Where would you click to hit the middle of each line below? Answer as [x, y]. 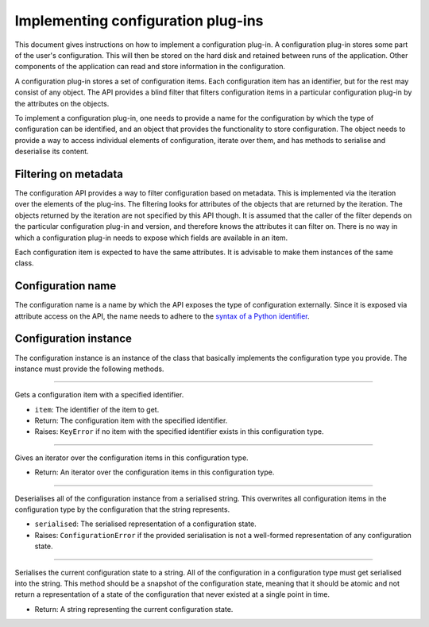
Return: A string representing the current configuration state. [134, 609]
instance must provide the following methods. [89, 369]
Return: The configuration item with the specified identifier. [131, 420]
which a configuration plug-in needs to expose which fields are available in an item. [151, 238]
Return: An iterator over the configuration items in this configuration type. [155, 472]
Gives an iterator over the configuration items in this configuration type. [132, 458]
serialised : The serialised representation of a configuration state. [146, 524]
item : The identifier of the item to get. [97, 409]
